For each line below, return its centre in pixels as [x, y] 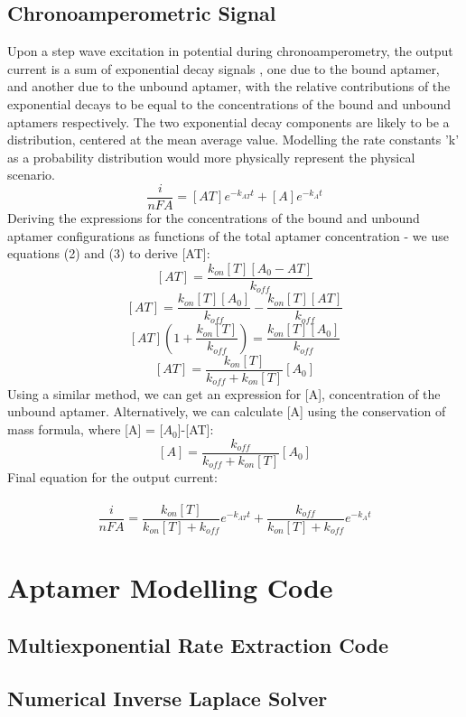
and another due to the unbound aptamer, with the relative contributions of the [229, 86]
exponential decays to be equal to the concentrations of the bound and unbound [229, 103]
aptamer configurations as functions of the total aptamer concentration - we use [228, 235]
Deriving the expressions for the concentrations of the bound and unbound [214, 218]
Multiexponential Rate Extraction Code [198, 644]
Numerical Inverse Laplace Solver [168, 698]
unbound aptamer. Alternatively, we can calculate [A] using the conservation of [227, 411]
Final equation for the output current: [112, 476]
